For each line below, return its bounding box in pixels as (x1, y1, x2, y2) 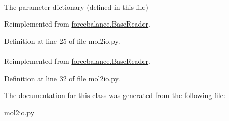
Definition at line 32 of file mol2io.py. (4, 72, 120, 83)
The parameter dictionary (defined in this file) (4, 1, 148, 12)
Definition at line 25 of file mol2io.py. (4, 35, 120, 46)
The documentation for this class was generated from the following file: (4, 90, 225, 101)
